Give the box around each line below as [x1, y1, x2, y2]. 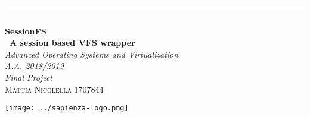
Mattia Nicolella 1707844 [5, 83, 104, 95]
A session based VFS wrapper [10, 36, 135, 49]
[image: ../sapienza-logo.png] [5, 104, 129, 113]
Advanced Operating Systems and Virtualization [5, 48, 179, 60]
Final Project [5, 71, 53, 83]
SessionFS [5, 24, 46, 37]
